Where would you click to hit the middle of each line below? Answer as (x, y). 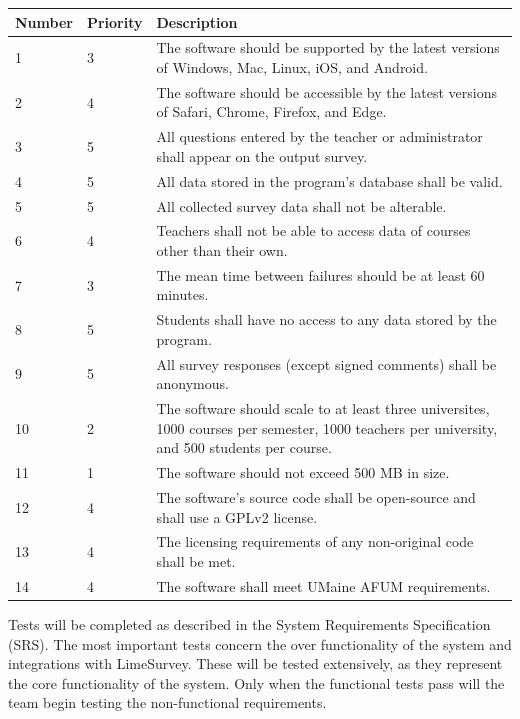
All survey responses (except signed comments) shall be (326, 363)
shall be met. (196, 561)
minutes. (182, 294)
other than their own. (222, 249)
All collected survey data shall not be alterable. (301, 205)
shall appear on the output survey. (262, 155)
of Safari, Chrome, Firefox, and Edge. (271, 111)
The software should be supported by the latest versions (328, 47)
